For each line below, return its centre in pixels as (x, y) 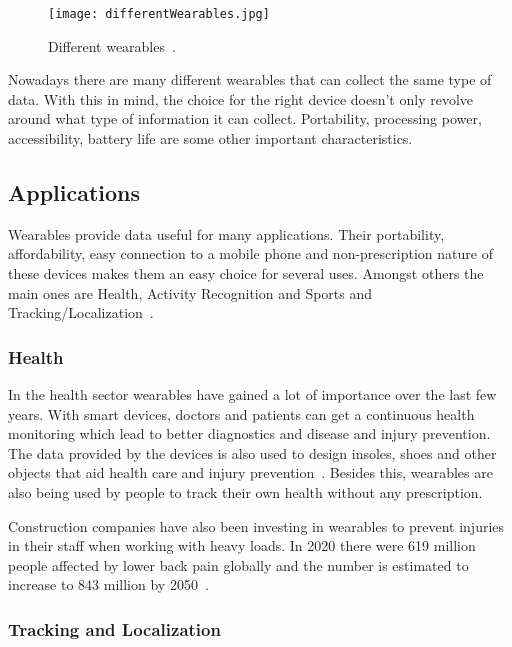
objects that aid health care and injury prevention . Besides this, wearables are (250, 472)
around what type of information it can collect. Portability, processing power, (245, 118)
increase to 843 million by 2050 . (108, 584)
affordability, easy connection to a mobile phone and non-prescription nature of (250, 253)
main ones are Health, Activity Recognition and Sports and (190, 292)
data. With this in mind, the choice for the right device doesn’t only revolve (241, 98)
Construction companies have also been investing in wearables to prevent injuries (256, 525)
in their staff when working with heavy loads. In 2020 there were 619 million (242, 545)
